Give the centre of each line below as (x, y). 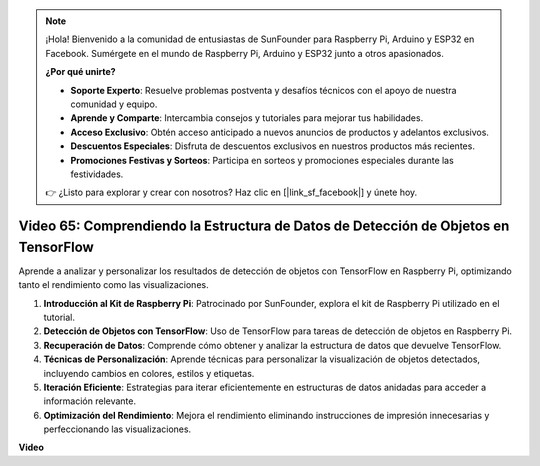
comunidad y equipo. (114, 104)
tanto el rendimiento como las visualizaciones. (113, 285)
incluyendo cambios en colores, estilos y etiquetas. (149, 373)
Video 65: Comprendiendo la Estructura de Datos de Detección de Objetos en (264, 226)
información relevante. (90, 401)
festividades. (97, 174)
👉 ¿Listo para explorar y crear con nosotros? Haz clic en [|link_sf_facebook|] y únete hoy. (231, 192)
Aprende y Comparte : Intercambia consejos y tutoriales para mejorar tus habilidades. (247, 118)
